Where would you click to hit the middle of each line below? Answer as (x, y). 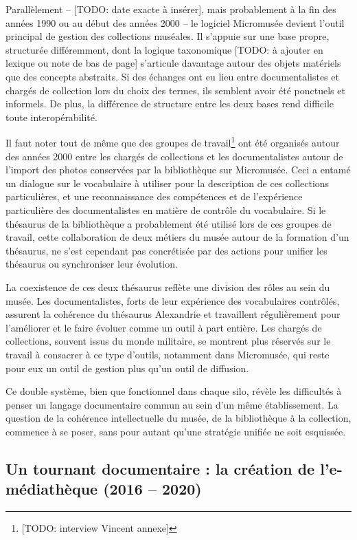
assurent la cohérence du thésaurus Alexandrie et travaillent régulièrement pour (173, 314)
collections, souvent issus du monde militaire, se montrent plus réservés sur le (168, 341)
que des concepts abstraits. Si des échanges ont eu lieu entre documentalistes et (172, 76)
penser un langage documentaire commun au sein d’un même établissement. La (172, 404)
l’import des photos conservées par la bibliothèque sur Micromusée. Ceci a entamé (178, 170)
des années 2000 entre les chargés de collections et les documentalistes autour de (174, 156)
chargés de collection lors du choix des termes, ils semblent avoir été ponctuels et (175, 90)
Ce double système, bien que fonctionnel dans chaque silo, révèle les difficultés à (174, 391)
